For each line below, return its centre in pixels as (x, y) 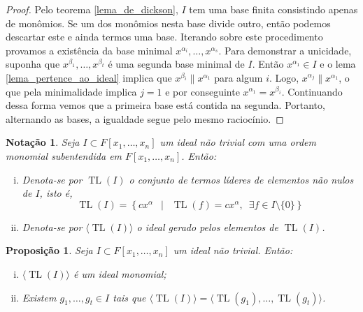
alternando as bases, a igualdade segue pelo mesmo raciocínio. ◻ (145, 118)
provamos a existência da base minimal (89, 50)
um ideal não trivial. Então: (233, 250)
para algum (239, 77)
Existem (39, 297)
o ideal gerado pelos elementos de (207, 226)
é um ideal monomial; (120, 273)
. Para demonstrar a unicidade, (285, 50)
